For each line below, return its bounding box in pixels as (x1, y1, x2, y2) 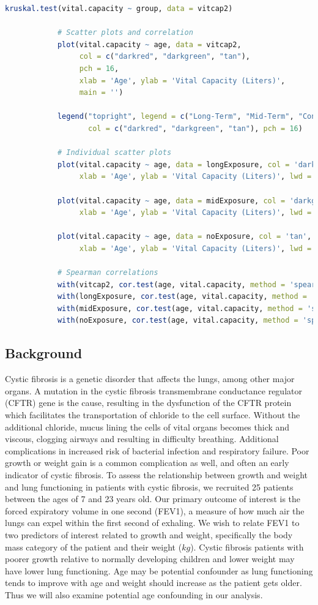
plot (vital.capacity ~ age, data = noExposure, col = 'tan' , (57, 232, 312, 241)
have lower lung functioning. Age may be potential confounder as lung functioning (5, 564, 313, 577)
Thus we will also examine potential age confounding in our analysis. (5, 588, 263, 601)
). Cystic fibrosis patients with (190, 540, 304, 553)
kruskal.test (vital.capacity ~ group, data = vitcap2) (5, 4, 233, 13)
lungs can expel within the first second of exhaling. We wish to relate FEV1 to (5, 516, 300, 529)
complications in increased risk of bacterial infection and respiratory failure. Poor (5, 444, 309, 457)
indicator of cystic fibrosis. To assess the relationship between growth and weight (5, 468, 308, 481)
